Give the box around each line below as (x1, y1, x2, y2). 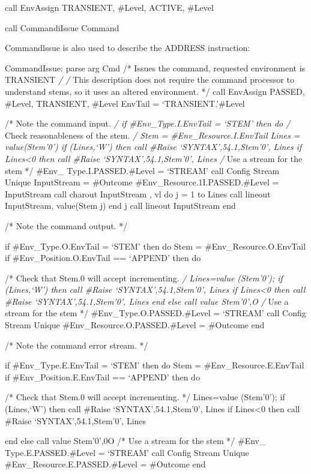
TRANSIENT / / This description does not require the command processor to (5, 73, 294, 86)
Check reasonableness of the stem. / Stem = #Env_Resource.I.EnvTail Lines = (5, 128, 300, 141)
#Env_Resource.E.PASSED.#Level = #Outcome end (5, 458, 206, 470)
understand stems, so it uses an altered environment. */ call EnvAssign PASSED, (5, 85, 305, 97)
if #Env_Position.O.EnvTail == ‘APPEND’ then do (5, 251, 201, 264)
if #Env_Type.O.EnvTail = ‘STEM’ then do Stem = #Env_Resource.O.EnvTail (5, 239, 306, 252)
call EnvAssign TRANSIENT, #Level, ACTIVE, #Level (5, 1, 214, 13)
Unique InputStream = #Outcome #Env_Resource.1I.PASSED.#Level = (5, 176, 279, 188)
